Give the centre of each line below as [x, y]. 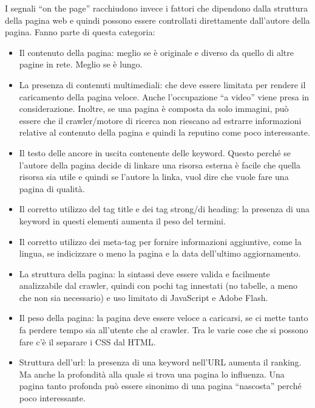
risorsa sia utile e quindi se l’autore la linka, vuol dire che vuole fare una [154, 177]
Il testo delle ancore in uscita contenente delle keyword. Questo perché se [155, 152]
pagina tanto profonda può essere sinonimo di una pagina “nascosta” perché [160, 386]
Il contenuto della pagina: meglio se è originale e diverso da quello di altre [156, 52]
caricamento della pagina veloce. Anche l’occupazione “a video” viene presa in [164, 96]
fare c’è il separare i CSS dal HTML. [87, 341]
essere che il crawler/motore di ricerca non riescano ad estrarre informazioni [160, 120]
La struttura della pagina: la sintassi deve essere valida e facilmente [144, 273]
